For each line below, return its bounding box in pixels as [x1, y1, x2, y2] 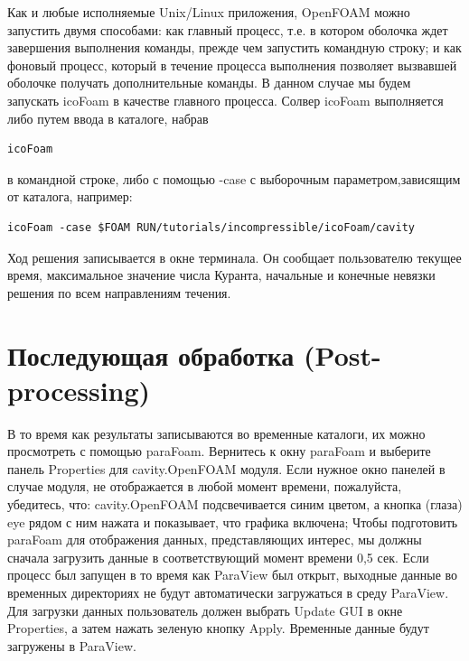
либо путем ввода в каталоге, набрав [7, 108, 209, 127]
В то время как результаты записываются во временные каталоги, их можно [7, 424, 426, 442]
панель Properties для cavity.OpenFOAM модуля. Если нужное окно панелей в [7, 459, 446, 478]
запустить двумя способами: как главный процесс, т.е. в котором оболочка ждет [7, 20, 448, 39]
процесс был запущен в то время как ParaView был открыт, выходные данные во [7, 565, 458, 584]
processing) [7, 371, 151, 408]
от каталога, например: [7, 187, 133, 206]
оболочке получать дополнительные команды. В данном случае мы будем [7, 73, 411, 92]
